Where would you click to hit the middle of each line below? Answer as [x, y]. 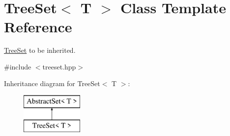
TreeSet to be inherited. [40, 50]
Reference [38, 27]
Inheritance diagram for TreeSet [52, 83]
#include [18, 66]
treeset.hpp [59, 66]
